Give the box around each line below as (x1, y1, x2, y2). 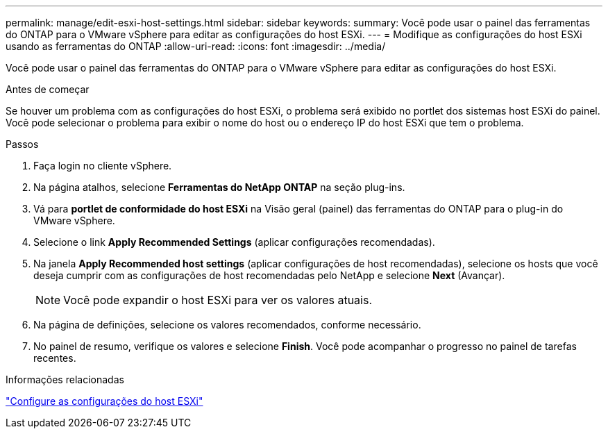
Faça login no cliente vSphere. (33, 160, 172, 172)
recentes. (33, 352, 76, 364)
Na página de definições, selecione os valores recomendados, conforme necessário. (33, 319, 421, 331)
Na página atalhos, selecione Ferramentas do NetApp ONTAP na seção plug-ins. (33, 181, 405, 193)
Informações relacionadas (6, 374, 124, 385)
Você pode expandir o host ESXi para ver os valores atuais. (63, 293, 373, 307)
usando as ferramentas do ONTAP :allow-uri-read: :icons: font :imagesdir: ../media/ (6, 40, 386, 52)
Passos (6, 138, 39, 150)
